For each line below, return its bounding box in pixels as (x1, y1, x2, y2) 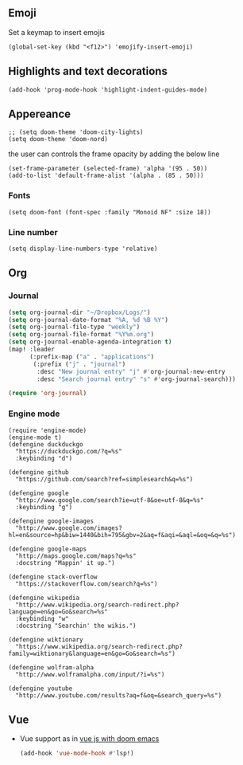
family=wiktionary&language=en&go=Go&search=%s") (8, 649, 176, 657)
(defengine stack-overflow (8, 573, 98, 581)
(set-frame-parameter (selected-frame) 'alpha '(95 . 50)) (8, 165, 208, 173)
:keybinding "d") (15, 454, 73, 462)
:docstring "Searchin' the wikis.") (15, 622, 137, 630)
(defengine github (8, 468, 69, 477)
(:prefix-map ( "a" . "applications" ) (29, 352, 155, 361)
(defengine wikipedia (8, 594, 80, 602)
